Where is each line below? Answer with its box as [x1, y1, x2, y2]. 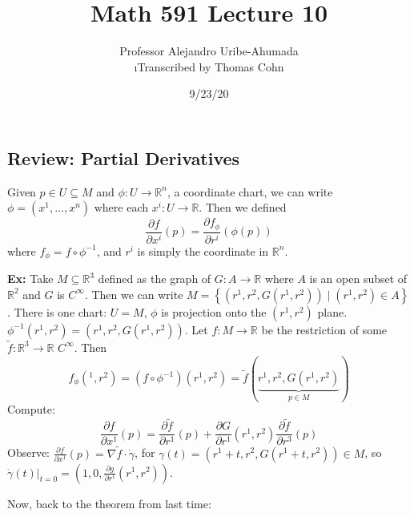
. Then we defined [199, 199, 287, 216]
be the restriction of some [261, 321, 388, 337]
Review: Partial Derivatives [7, 145, 240, 170]
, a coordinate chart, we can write [167, 183, 333, 200]
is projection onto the [161, 303, 267, 320]
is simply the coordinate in [137, 242, 269, 259]
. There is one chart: [7, 303, 107, 320]
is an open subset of [309, 270, 408, 287]
